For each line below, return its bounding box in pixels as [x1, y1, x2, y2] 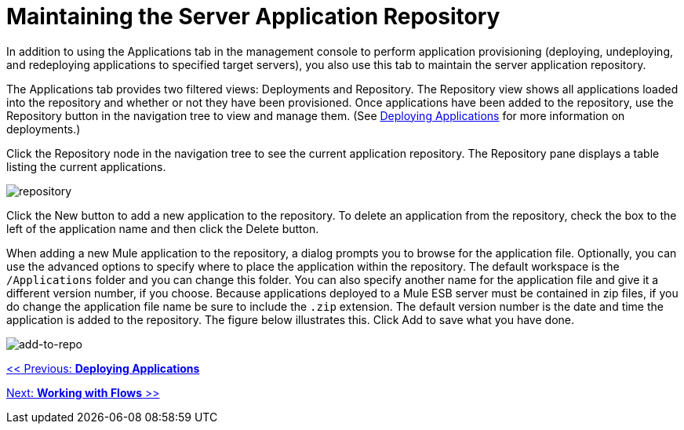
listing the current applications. [6, 159, 166, 173]
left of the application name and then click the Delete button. [6, 221, 319, 235]
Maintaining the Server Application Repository [6, 3, 500, 30]
